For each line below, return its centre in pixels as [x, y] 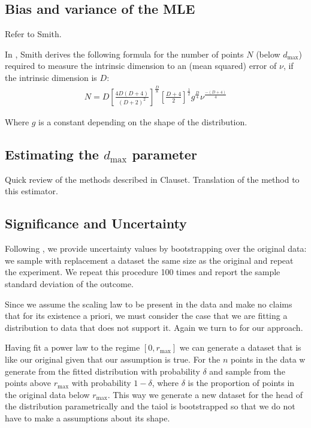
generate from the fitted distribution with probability [102, 371]
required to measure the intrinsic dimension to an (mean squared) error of [141, 66]
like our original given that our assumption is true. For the [113, 359]
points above [28, 383]
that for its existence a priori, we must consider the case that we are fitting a [146, 316]
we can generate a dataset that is [240, 347]
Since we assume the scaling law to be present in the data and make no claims [149, 304]
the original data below [47, 394]
